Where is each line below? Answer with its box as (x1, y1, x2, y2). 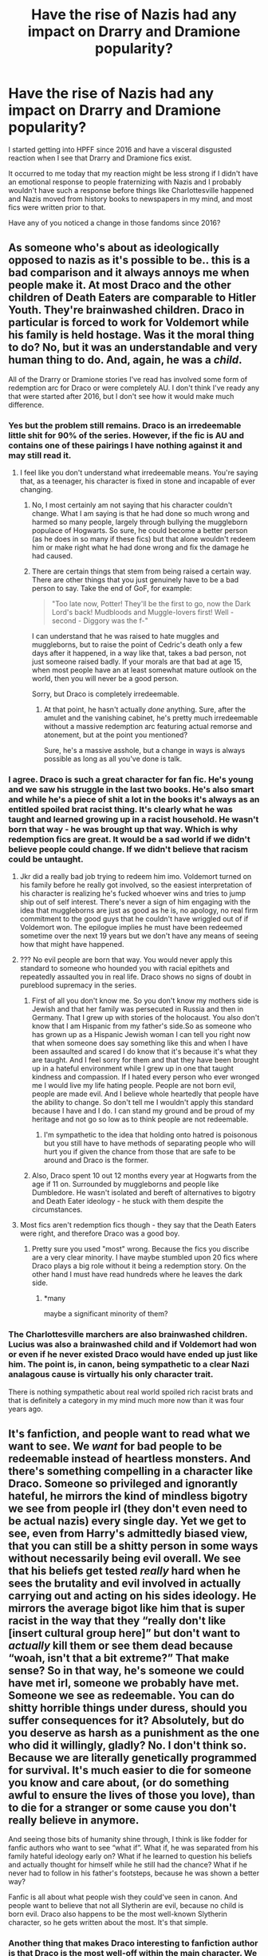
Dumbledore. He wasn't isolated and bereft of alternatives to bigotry (31, 1188, 256, 1197)
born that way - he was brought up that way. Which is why (8, 823, 238, 834)
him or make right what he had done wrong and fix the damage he (31, 542, 250, 552)
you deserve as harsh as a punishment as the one (8, 1726, 260, 1740)
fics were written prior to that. (8, 202, 106, 212)
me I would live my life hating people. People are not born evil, (31, 1081, 237, 1090)
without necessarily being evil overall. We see (8, 1552, 242, 1565)
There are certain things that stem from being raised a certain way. (31, 566, 252, 576)
